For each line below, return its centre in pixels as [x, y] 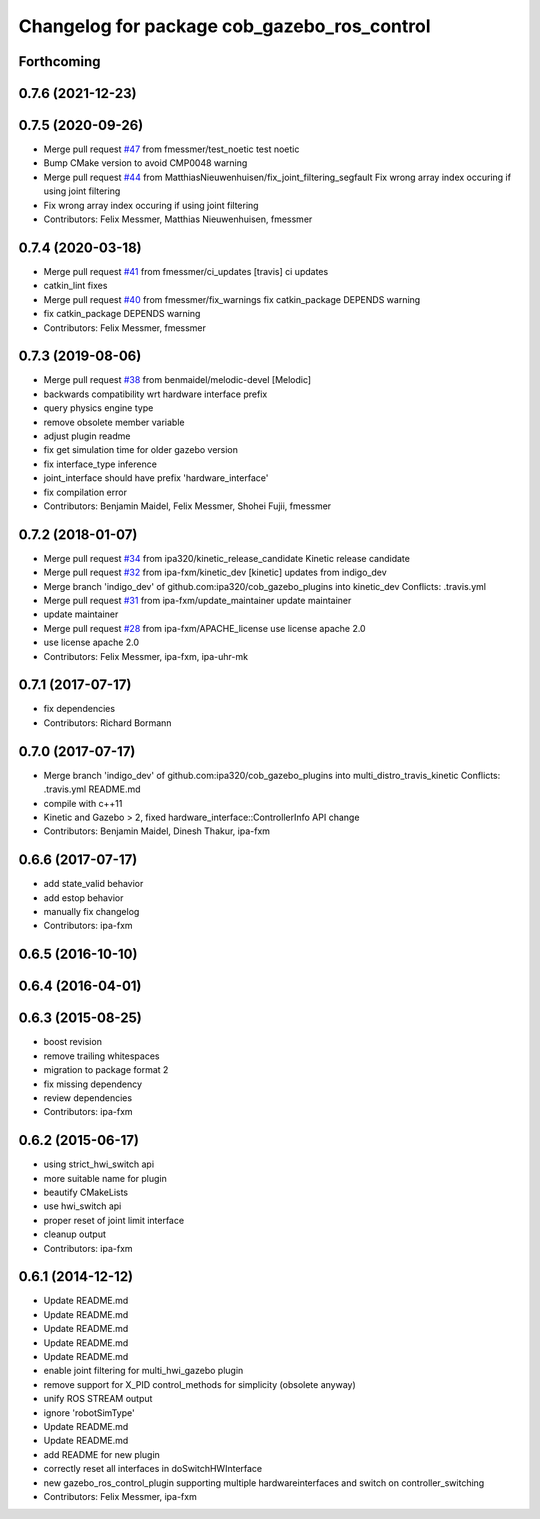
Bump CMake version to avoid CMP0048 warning [145, 163]
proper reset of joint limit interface [114, 1220]
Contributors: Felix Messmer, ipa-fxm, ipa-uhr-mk [146, 656]
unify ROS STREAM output [98, 1399]
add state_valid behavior [93, 884]
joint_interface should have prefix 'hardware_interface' [156, 478]
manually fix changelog [91, 912]
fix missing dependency [93, 1084]
